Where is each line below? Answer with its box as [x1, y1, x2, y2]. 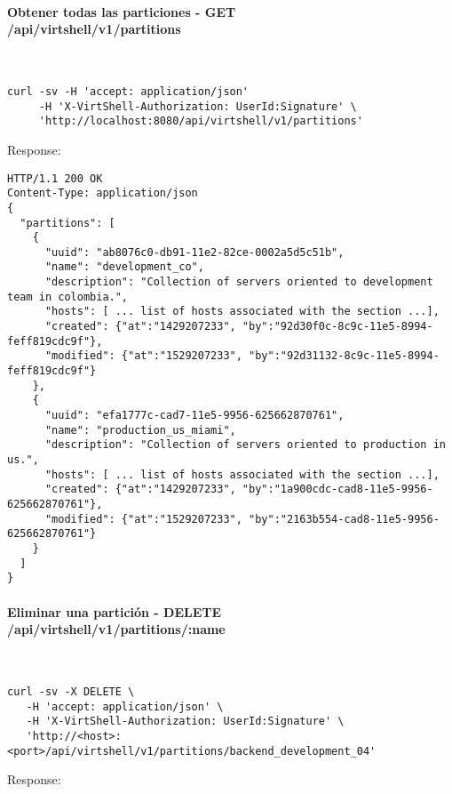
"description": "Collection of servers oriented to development [44, 276, 433, 289]
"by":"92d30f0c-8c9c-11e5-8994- [242, 320, 433, 333]
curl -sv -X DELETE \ [7, 685, 135, 698]
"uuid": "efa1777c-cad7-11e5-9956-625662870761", [44, 409, 345, 422]
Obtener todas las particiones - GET [7, 2, 236, 20]
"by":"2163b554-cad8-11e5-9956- [249, 512, 440, 525]
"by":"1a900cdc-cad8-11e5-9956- [242, 483, 433, 496]
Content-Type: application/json [7, 187, 198, 200]
